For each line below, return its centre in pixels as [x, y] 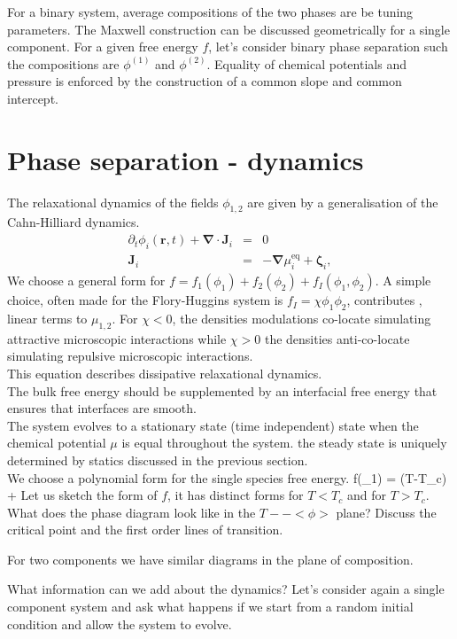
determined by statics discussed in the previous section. [158, 460]
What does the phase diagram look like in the [132, 512]
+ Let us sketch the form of [82, 495]
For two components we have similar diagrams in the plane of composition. [210, 559]
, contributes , [384, 300]
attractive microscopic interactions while [117, 338]
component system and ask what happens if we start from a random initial [210, 607]
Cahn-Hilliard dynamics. [74, 222]
